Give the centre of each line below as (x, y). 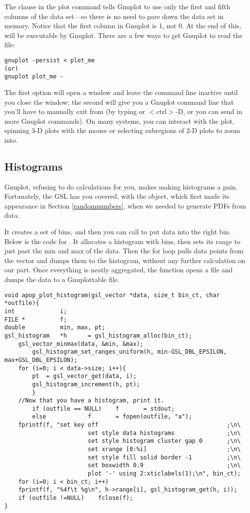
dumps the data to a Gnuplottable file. (62, 279)
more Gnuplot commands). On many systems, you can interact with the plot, (119, 121)
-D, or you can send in (209, 111)
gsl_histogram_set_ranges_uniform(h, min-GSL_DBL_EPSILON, (130, 352)
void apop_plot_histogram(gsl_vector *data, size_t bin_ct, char (112, 295)
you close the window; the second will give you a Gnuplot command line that (119, 102)
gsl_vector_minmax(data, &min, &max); (81, 344)
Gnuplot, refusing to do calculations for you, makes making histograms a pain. (121, 186)
